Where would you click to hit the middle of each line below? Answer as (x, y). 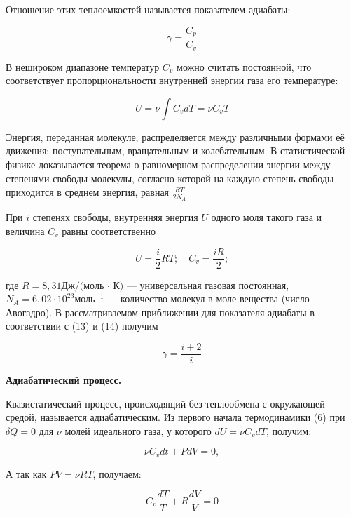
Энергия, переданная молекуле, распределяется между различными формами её (175, 136)
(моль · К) (102, 286)
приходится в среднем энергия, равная (88, 192)
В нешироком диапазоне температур (83, 66)
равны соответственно (109, 230)
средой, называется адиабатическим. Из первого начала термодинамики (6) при (175, 417)
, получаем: (117, 473)
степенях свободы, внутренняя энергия (115, 217)
